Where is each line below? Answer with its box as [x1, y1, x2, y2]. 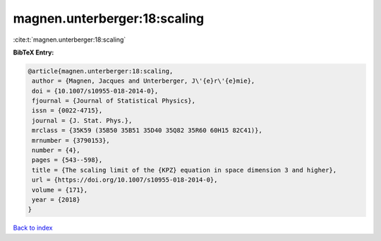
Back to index [13, 223, 53, 233]
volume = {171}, [32, 186, 88, 194]
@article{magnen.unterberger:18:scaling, [28, 67, 174, 75]
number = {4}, [32, 146, 80, 155]
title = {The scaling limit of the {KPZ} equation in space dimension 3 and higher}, [32, 166, 337, 174]
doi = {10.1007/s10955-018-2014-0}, [32, 87, 159, 95]
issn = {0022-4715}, [32, 107, 103, 114]
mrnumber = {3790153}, [32, 136, 111, 144]
